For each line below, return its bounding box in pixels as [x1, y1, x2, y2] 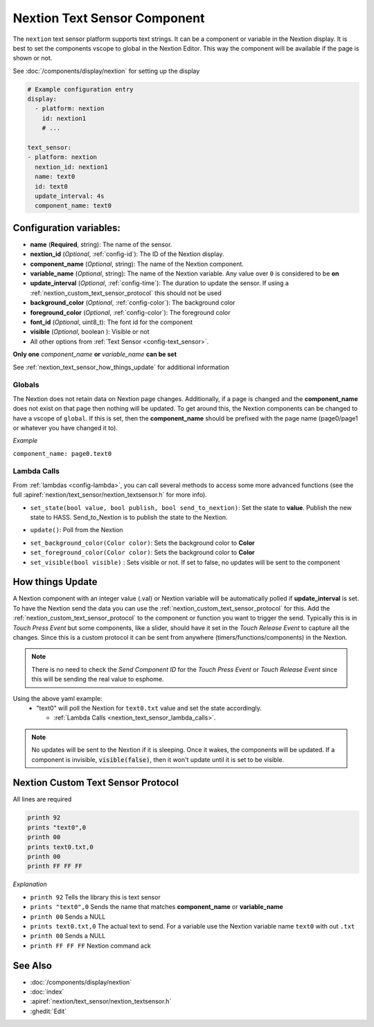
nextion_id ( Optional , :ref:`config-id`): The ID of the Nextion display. [30, 250, 224, 258]
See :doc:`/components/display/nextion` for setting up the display [12, 67, 200, 75]
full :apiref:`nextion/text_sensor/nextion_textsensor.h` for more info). [12, 491, 207, 499]
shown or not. [12, 54, 53, 62]
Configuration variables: [12, 222, 121, 234]
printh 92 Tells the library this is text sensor [30, 892, 161, 901]
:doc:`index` [30, 987, 64, 996]
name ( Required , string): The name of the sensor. [30, 240, 172, 248]
